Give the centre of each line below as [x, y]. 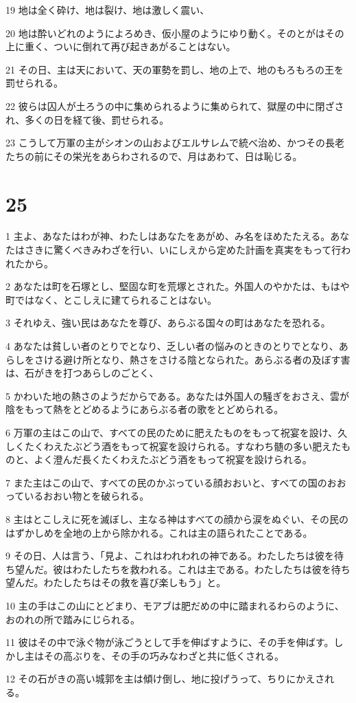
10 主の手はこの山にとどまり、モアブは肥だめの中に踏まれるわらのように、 [175, 605]
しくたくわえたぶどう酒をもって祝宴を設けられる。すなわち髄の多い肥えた [174, 446]
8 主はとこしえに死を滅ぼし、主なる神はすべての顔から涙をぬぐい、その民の [177, 518]
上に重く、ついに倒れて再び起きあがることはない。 [121, 46]
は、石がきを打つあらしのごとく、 [82, 373]
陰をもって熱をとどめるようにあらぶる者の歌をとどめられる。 [145, 409]
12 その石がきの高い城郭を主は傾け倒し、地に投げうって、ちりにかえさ [165, 679]
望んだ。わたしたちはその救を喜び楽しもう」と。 [116, 582]
